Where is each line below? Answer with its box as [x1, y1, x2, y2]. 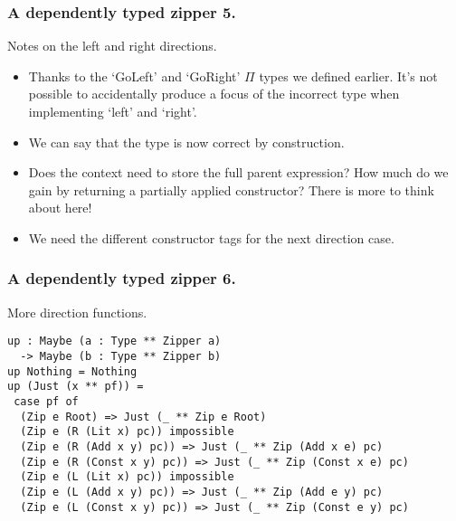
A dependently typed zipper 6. [7, 267, 236, 289]
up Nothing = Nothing [7, 365, 138, 378]
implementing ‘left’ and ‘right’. [28, 102, 197, 120]
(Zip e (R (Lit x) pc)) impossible [20, 425, 234, 439]
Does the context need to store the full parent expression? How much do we [28, 163, 449, 182]
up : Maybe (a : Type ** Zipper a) [7, 335, 222, 348]
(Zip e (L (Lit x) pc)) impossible [20, 470, 234, 484]
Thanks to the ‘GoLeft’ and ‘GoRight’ [28, 66, 241, 85]
